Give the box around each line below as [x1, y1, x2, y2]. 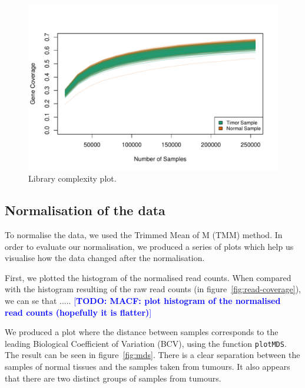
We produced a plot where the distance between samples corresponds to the [5, 326, 279, 338]
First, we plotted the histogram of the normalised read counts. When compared [5, 271, 291, 283]
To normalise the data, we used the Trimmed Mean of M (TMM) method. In [5, 228, 283, 240]
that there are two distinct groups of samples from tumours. [5, 372, 221, 384]
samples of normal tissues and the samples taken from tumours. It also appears [5, 360, 290, 372]
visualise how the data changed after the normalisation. [5, 252, 205, 264]
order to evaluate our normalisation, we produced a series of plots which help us [5, 240, 294, 252]
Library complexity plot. [28, 172, 117, 185]
